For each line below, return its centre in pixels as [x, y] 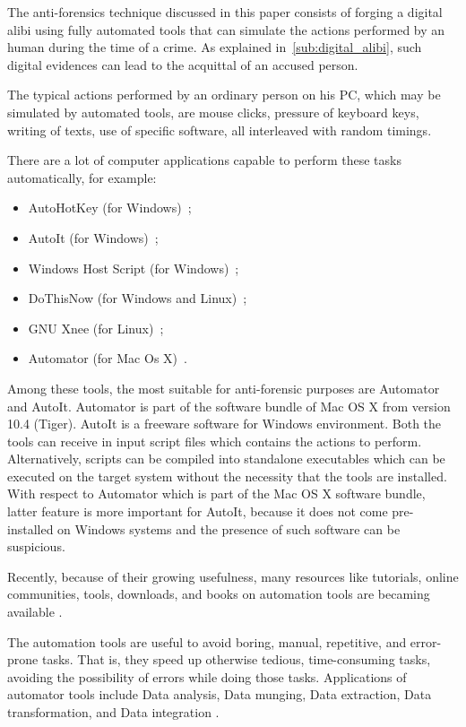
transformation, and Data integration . [113, 712]
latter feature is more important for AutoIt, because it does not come [198, 511]
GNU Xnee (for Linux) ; [96, 328]
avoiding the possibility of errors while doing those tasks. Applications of [207, 676]
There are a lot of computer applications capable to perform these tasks [204, 160]
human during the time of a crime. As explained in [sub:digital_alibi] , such [215, 47]
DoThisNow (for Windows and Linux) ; [138, 298]
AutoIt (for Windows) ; [93, 237]
